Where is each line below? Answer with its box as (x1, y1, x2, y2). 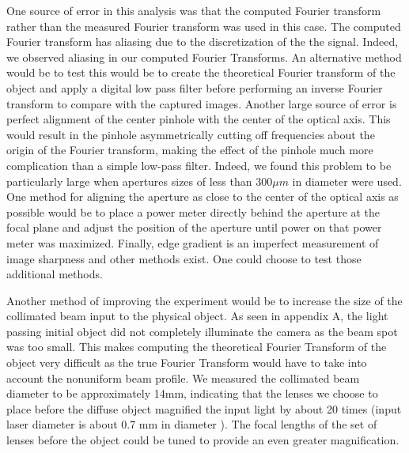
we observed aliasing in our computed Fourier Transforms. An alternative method (6, 48, 402, 65)
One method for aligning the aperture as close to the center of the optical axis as (6, 188, 399, 205)
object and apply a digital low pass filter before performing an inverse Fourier (6, 79, 383, 96)
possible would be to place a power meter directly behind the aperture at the (6, 203, 381, 220)
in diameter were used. (292, 172, 402, 189)
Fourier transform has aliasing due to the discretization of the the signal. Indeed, (6, 33, 399, 50)
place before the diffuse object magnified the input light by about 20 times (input (6, 400, 402, 417)
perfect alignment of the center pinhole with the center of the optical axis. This (6, 111, 391, 127)
